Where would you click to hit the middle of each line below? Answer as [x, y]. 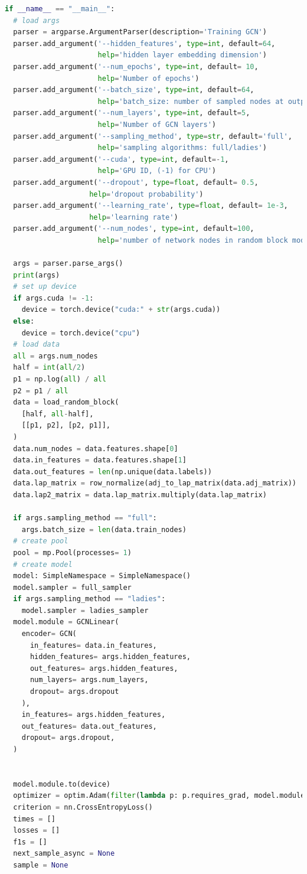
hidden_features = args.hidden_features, [110, 657]
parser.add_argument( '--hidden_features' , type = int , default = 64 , [144, 43]
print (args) [37, 275]
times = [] [34, 819]
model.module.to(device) [62, 784]
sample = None [41, 865]
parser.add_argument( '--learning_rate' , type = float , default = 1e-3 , [151, 206]
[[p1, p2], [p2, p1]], [66, 425]
